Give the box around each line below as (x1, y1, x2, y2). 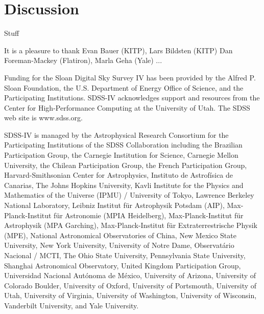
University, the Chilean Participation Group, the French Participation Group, (4, 159, 247, 170)
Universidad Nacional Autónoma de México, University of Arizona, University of (4, 270, 256, 281)
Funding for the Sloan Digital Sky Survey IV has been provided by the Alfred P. (4, 72, 256, 82)
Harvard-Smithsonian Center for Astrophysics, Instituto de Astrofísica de (4, 170, 233, 180)
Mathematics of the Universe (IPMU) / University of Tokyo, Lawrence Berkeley (4, 190, 254, 200)
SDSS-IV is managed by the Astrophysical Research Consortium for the (4, 129, 229, 140)
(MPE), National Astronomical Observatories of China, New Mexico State (4, 229, 236, 240)
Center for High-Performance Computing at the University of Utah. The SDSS (4, 102, 250, 113)
